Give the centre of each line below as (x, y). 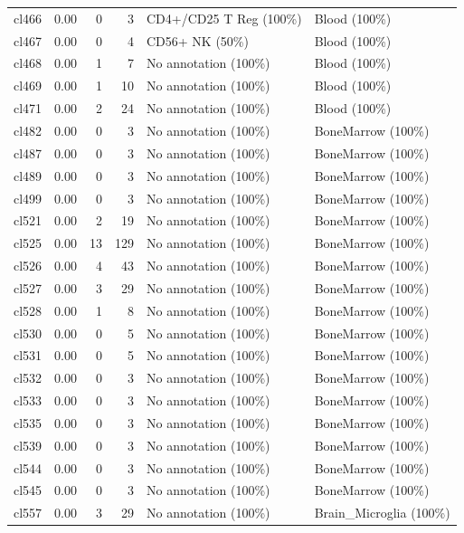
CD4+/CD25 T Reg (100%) (224, 18)
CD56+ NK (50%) (198, 40)
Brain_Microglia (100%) (382, 513)
